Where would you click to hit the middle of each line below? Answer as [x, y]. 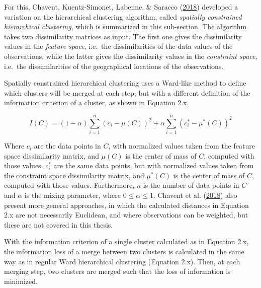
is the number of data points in [191, 185]
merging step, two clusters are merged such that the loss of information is [117, 271]
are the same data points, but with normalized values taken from [154, 165]
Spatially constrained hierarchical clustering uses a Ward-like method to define [125, 83]
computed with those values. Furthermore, [69, 185]
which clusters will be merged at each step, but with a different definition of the [127, 92]
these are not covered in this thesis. [59, 224]
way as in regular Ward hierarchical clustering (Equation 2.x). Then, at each [122, 261]
